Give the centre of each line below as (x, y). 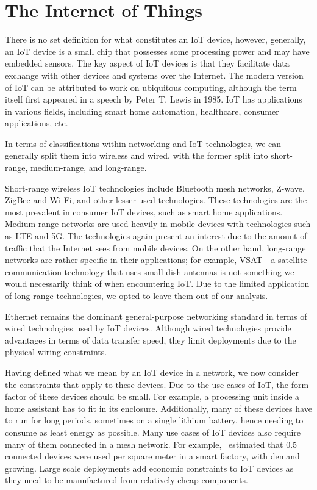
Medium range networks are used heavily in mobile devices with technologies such (158, 224)
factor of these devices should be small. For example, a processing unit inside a (152, 396)
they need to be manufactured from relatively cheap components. (126, 480)
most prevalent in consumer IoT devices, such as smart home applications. (144, 211)
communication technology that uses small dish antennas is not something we (150, 271)
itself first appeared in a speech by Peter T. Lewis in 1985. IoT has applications (154, 99)
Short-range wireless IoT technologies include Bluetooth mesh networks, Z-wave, (155, 188)
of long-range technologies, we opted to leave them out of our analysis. (137, 295)
